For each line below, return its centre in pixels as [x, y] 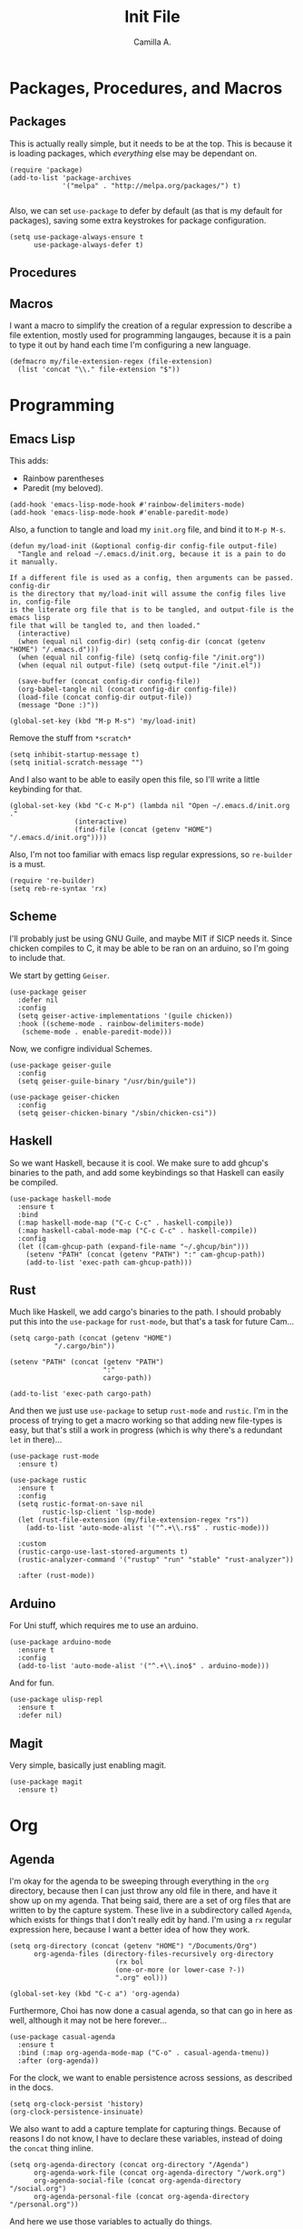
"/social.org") [38, 2189]
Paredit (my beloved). [63, 487]
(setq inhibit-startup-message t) [75, 755]
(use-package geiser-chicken [64, 1097]
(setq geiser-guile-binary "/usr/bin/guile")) [107, 1081]
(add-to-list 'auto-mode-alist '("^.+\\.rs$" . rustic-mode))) [148, 1528]
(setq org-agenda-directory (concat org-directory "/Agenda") [129, 2165]
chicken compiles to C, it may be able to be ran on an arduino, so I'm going [149, 948]
